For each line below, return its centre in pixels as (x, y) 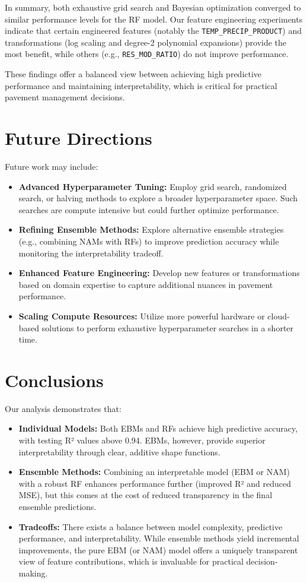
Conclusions (54, 380)
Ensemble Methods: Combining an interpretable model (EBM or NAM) (154, 472)
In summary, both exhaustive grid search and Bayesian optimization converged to (153, 7)
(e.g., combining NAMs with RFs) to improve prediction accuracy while (149, 241)
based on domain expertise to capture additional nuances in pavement (146, 284)
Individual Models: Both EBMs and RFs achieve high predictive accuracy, (158, 428)
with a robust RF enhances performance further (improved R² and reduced (155, 483)
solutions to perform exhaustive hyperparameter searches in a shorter (168, 327)
